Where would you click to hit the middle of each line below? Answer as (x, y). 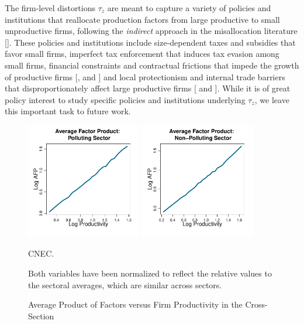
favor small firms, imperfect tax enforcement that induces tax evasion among (142, 54)
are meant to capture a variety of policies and (189, 8)
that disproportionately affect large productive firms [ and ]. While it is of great (148, 88)
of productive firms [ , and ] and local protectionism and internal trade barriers (145, 76)
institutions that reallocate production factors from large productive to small (142, 19)
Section (41, 316)
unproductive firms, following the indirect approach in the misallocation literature (151, 31)
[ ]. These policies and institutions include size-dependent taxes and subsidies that (150, 42)
